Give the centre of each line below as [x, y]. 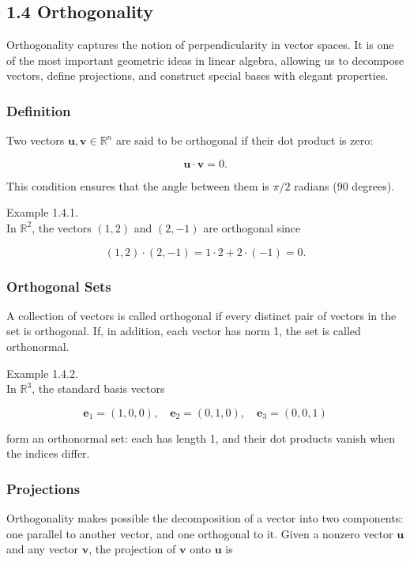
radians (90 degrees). [344, 185]
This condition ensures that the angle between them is [138, 185]
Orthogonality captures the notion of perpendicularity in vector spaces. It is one [200, 45]
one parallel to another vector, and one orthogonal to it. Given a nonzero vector [200, 533]
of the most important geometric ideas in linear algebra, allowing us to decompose [205, 60]
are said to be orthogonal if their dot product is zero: [244, 140]
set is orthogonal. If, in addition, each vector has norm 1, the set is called [184, 331]
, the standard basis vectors [98, 388]
